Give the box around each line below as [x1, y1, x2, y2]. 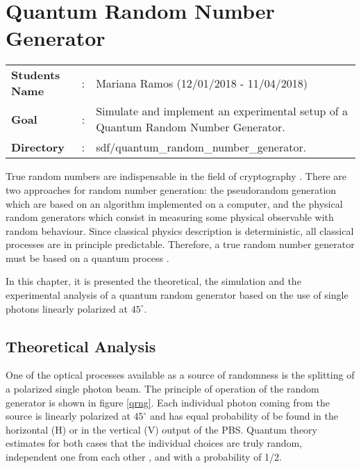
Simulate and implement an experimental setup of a [96, 103, 348, 120]
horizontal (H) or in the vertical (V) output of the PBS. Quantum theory [6, 422, 317, 436]
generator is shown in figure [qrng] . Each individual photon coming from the [6, 395, 330, 409]
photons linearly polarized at [6, 301, 128, 315]
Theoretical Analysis [6, 335, 156, 356]
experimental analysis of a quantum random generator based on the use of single [6, 288, 349, 302]
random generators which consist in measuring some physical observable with [6, 210, 334, 224]
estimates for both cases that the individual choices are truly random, [6, 436, 303, 450]
